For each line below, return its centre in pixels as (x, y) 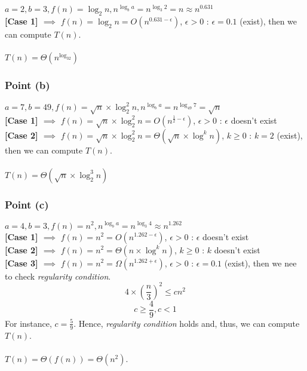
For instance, (28, 323)
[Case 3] (22, 263)
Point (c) (27, 204)
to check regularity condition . (58, 276)
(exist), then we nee (260, 263)
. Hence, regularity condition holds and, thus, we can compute (187, 323)
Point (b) (27, 85)
